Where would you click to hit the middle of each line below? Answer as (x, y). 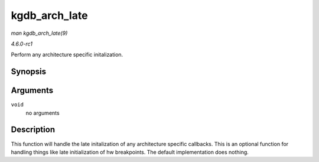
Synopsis (29, 72)
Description (33, 130)
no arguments (43, 113)
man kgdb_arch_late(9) (39, 33)
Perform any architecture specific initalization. (67, 55)
